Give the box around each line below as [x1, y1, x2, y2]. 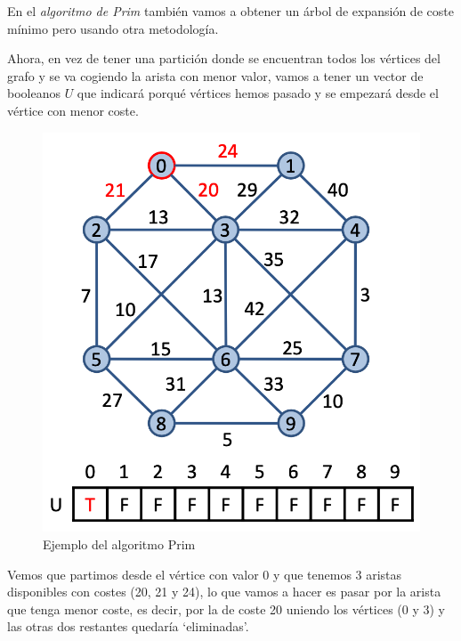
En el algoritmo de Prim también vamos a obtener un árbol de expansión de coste [7, 2, 454, 20]
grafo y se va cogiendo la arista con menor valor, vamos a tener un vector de [7, 66, 424, 85]
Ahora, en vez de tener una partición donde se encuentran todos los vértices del [7, 49, 441, 68]
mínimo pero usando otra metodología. [7, 19, 219, 37]
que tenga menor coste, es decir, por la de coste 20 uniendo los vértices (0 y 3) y [7, 599, 446, 618]
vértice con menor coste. [7, 101, 139, 119]
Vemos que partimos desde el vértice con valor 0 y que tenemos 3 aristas [7, 564, 402, 583]
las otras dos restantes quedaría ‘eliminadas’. [7, 617, 249, 636]
